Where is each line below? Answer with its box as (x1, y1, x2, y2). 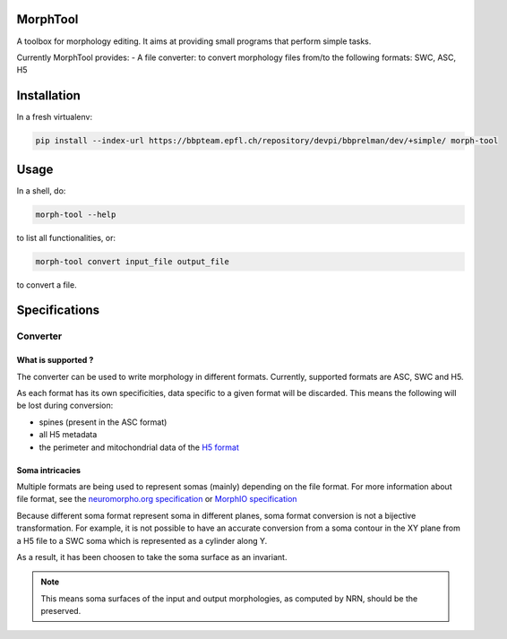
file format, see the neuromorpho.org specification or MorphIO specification (16, 494, 297, 505)
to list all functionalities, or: (16, 232, 116, 243)
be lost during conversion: (16, 400, 114, 411)
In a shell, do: (16, 185, 66, 196)
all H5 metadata (39, 429, 98, 440)
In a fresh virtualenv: (16, 112, 93, 123)
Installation (16, 88, 81, 103)
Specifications (16, 303, 100, 318)
